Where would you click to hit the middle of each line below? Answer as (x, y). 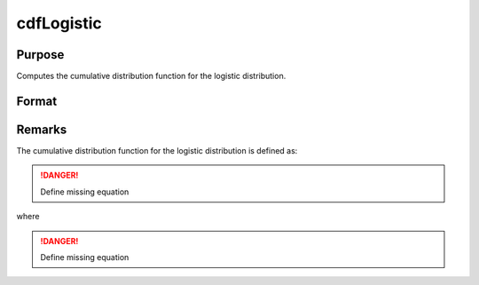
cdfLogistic (59, 23)
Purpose (40, 55)
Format (37, 101)
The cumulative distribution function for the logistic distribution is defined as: (157, 150)
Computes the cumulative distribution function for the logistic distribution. (151, 76)
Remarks (42, 129)
